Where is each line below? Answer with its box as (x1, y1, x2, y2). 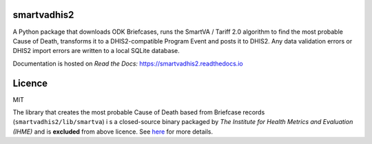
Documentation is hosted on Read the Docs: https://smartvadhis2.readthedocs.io (12, 59, 244, 68)
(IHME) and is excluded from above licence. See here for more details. (12, 127, 214, 136)
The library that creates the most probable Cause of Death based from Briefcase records (12, 107, 265, 116)
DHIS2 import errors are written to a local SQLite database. (12, 47, 180, 55)
